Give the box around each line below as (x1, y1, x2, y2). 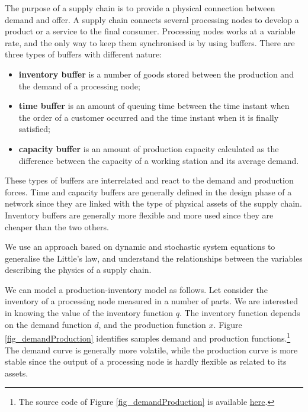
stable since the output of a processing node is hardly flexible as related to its (5, 355, 287, 368)
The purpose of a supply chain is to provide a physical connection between (5, 2, 275, 14)
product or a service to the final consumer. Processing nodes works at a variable (5, 25, 296, 37)
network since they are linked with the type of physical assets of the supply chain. (5, 197, 302, 210)
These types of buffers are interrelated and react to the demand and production (5, 174, 294, 186)
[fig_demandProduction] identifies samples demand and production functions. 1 (5, 330, 291, 344)
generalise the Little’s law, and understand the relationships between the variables (5, 252, 303, 264)
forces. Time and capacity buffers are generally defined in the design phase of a (5, 185, 292, 198)
